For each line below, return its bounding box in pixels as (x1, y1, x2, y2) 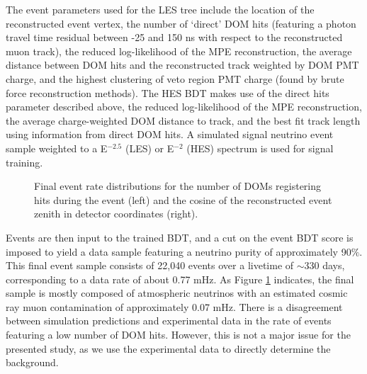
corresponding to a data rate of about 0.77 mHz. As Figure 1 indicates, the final (6, 271, 354, 286)
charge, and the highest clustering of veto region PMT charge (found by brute (6, 71, 344, 86)
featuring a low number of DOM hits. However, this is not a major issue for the (6, 327, 351, 342)
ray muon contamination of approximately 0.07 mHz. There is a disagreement (6, 299, 343, 314)
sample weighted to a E (6, 140, 108, 155)
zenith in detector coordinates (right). (34, 206, 198, 221)
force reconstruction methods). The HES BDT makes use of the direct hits (6, 85, 329, 100)
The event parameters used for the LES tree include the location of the (6, 2, 315, 16)
